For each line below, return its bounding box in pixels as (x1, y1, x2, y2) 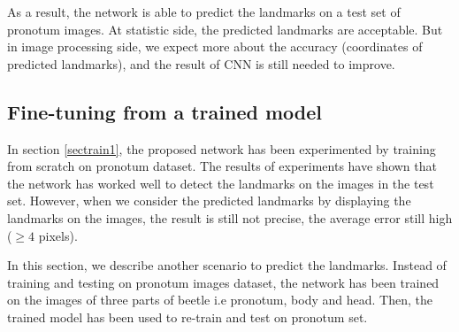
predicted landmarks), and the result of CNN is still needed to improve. (7, 54, 395, 73)
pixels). (38, 226, 78, 244)
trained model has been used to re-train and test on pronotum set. (7, 307, 368, 326)
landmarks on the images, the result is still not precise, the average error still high (7, 208, 453, 227)
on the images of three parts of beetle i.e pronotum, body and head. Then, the (7, 290, 432, 309)
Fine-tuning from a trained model (7, 97, 323, 125)
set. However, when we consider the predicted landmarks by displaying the (7, 191, 411, 210)
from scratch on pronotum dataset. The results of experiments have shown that (7, 157, 437, 175)
